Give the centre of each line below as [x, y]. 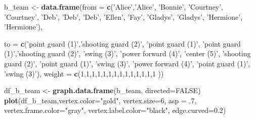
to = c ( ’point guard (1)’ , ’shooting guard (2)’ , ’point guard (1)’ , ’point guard [122, 43]
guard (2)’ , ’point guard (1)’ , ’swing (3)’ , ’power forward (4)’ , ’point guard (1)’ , [127, 63]
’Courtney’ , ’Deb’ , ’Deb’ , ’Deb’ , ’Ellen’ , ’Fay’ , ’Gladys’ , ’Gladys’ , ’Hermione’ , [123, 16]
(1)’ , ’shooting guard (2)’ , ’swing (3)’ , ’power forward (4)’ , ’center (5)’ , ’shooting [127, 53]
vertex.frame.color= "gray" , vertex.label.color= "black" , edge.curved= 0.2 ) [115, 110]
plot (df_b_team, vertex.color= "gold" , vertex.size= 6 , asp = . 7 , [100, 100]
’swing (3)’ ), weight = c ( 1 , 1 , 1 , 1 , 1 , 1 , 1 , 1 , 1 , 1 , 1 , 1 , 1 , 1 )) [84, 73]
